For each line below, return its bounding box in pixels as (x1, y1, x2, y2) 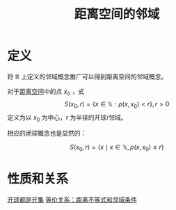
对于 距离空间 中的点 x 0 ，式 (7, 87, 85, 97)
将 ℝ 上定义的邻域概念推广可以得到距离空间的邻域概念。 (7, 72, 168, 81)
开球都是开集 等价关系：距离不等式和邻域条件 (7, 195, 137, 204)
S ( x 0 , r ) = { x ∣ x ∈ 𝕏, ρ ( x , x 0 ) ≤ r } (69, 143, 165, 153)
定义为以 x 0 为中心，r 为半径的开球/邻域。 (7, 113, 127, 123)
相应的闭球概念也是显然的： (7, 129, 87, 138)
